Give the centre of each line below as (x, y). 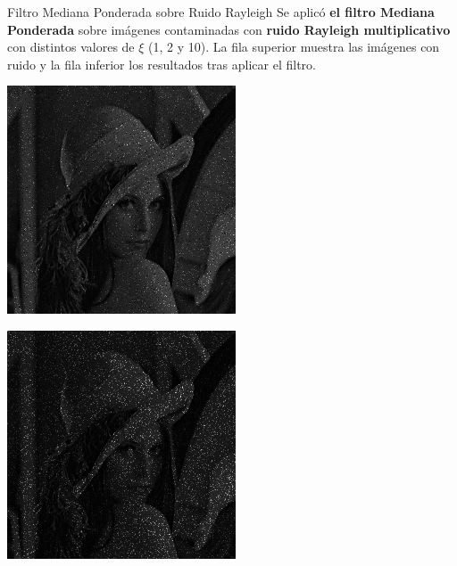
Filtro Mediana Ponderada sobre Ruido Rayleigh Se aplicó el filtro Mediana (221, 12)
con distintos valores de (71, 47)
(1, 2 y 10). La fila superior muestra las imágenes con (294, 47)
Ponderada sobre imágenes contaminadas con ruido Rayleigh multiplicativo (229, 29)
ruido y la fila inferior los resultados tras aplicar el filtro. (162, 64)
